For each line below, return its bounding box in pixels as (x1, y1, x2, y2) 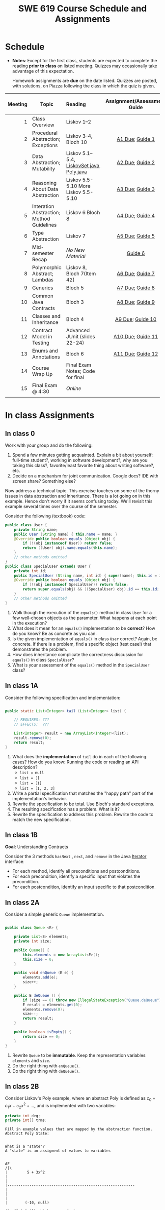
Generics (32, 284, 53, 291)
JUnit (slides (66, 333, 95, 340)
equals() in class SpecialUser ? (12, 657, 75, 663)
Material (66, 253, 86, 260)
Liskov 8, (66, 264, 87, 271)
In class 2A (5, 898, 40, 906)
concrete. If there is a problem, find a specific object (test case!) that (12, 641, 151, 647)
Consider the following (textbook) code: (5, 513, 86, 519)
